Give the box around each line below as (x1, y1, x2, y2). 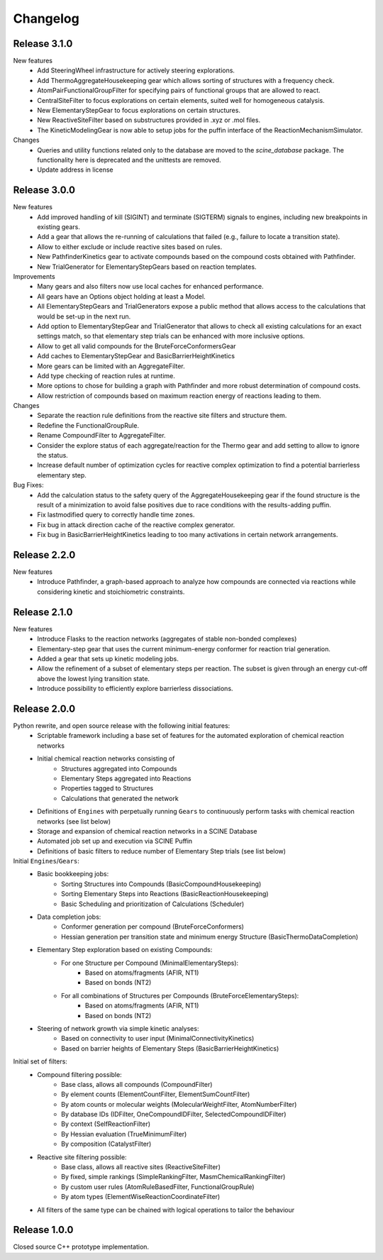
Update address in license (37, 165, 113, 174)
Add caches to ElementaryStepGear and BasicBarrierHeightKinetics (37, 352, 235, 360)
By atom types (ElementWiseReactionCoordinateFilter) (61, 1193, 221, 1201)
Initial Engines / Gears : (13, 857, 79, 866)
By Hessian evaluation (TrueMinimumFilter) (61, 1129, 187, 1138)
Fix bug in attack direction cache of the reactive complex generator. (37, 520, 235, 529)
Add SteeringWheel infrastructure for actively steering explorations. (37, 66, 235, 74)
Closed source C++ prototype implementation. (13, 1242, 149, 1251)
